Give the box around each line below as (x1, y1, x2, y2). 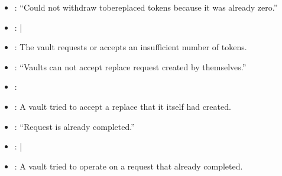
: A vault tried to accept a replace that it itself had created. (14, 100, 231, 112)
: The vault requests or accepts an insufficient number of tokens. (14, 41, 247, 53)
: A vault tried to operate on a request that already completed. (14, 159, 243, 172)
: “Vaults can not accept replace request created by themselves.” (14, 60, 247, 73)
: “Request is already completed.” (14, 120, 135, 132)
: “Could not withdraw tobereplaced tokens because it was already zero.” (14, 1, 278, 13)
